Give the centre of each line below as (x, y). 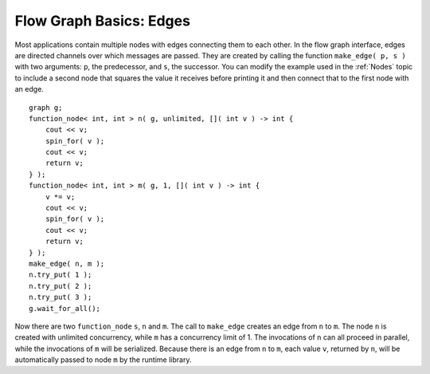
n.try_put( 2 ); (61, 286)
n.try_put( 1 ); (61, 275)
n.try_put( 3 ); (61, 297)
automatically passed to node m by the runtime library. (103, 360)
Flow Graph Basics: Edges (103, 21)
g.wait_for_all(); (65, 308)
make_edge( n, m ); (67, 264)
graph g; (46, 107)
